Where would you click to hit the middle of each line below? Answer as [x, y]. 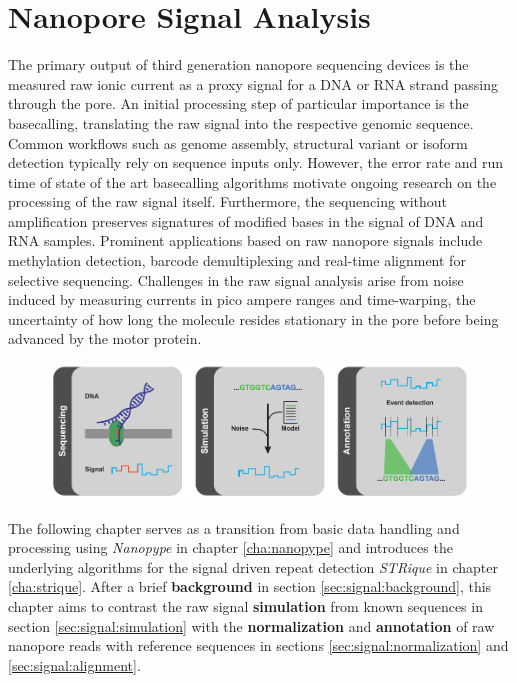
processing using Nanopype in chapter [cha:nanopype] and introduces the [230, 547]
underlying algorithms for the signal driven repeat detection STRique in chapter [253, 566]
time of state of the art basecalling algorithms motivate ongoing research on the [252, 181]
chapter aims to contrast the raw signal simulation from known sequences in [245, 605]
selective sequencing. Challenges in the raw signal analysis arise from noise [236, 279]
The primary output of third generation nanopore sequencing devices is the [238, 64]
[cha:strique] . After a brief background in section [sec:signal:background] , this [250, 586]
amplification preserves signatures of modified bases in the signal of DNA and [246, 220]
